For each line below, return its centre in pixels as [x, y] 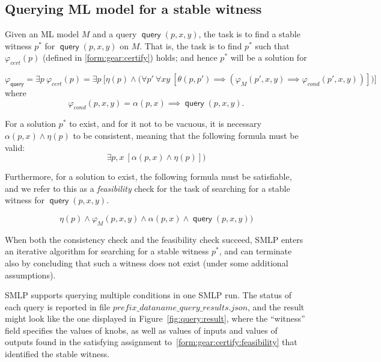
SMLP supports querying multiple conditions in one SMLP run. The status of [148, 295]
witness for [25, 200]
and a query [115, 34]
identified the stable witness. [57, 354]
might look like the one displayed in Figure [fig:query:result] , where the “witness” [155, 318]
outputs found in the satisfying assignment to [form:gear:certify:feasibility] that [151, 342]
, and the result [276, 306]
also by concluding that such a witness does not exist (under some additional [147, 262]
